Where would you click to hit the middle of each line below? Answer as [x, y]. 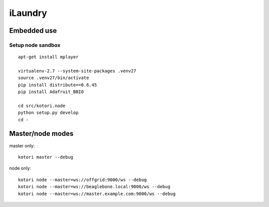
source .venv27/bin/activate [54, 78]
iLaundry [28, 13]
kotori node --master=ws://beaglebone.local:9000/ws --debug [94, 187]
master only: [22, 146]
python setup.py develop [48, 113]
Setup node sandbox [35, 45]
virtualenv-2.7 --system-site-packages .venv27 [77, 71]
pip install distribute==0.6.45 [58, 85]
